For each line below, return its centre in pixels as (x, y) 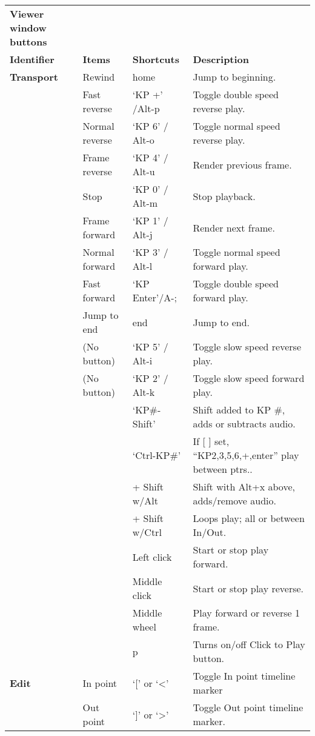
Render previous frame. (242, 164)
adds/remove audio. (234, 500)
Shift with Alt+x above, (244, 487)
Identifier (32, 59)
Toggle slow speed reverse (247, 346)
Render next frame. (234, 227)
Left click (152, 557)
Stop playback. (224, 196)
